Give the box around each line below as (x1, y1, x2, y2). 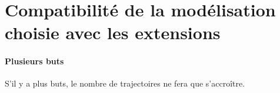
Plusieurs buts (5, 55, 64, 67)
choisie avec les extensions (5, 20, 221, 44)
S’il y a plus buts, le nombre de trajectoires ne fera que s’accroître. (5, 77, 245, 89)
